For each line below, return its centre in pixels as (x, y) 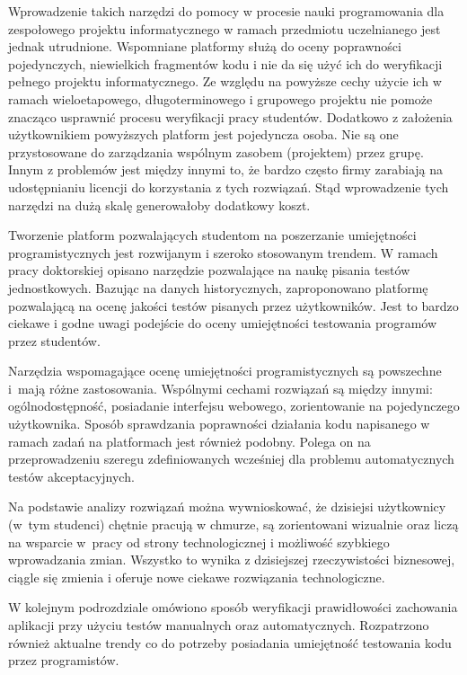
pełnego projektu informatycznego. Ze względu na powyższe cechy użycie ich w (225, 81)
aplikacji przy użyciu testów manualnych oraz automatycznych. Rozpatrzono (219, 625)
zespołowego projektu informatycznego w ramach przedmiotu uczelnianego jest (225, 28)
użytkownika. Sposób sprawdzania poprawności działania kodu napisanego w (219, 424)
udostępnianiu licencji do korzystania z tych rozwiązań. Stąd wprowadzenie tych (229, 187)
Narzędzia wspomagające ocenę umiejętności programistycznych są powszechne (225, 371)
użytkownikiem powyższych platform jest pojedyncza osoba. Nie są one (203, 134)
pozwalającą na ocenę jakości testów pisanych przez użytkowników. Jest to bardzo (233, 305)
